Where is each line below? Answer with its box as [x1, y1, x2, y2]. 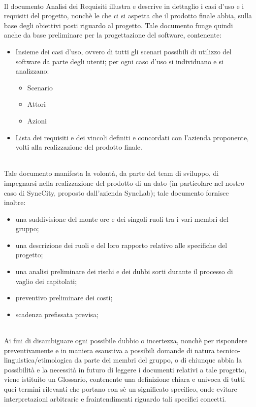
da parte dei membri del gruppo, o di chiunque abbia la [74, 355, 242, 365]
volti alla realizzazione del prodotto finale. [15, 142, 142, 152]
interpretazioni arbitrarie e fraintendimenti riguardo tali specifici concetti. [4, 393, 226, 404]
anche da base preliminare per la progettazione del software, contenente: [4, 30, 222, 40]
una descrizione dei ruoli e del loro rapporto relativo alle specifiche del [15, 240, 227, 250]
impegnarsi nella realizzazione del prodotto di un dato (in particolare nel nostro [4, 177, 245, 188]
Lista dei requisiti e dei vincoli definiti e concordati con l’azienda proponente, [15, 132, 249, 142]
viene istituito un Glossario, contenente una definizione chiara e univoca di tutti [4, 374, 245, 384]
